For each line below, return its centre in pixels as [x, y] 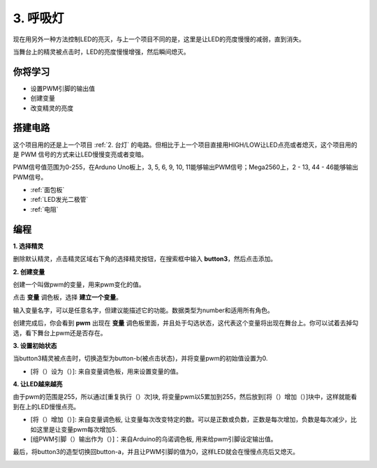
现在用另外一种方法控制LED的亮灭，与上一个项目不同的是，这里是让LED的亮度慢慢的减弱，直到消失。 [159, 39]
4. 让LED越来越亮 [38, 384]
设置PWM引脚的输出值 [63, 88]
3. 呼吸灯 [38, 18]
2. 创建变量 [29, 272]
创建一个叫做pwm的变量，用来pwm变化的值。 [79, 284]
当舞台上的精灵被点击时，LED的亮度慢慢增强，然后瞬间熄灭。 [101, 52]
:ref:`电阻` [44, 209]
